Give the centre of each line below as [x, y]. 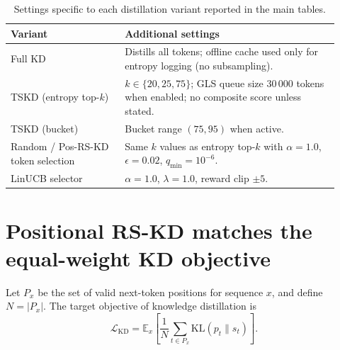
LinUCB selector [47, 178]
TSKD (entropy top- [55, 97]
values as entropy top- [208, 146]
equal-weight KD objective [138, 258]
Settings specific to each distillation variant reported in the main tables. [170, 9]
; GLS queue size [227, 83]
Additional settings [172, 33]
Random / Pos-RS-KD [60, 146]
